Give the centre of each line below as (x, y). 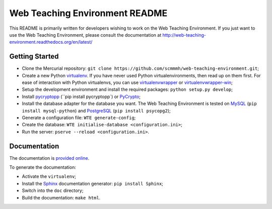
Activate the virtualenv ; (49, 176)
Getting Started (34, 57)
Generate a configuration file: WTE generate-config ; (79, 118)
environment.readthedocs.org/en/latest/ (51, 42)
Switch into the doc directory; (53, 190)
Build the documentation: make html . (61, 197)
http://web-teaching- (184, 35)
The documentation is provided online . (49, 158)
